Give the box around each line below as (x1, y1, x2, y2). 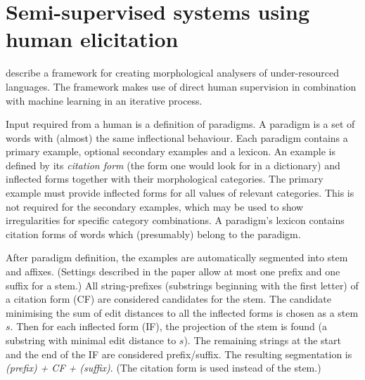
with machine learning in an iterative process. (6, 93, 203, 107)
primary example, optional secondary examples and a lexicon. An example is (6, 144, 335, 159)
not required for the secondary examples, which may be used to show (6, 199, 304, 214)
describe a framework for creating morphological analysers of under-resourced (6, 65, 339, 80)
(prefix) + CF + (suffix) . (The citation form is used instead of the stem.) (6, 360, 321, 375)
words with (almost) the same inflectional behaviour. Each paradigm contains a (6, 130, 348, 145)
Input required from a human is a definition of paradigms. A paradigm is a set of (6, 117, 355, 131)
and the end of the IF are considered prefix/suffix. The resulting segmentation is (6, 346, 352, 361)
